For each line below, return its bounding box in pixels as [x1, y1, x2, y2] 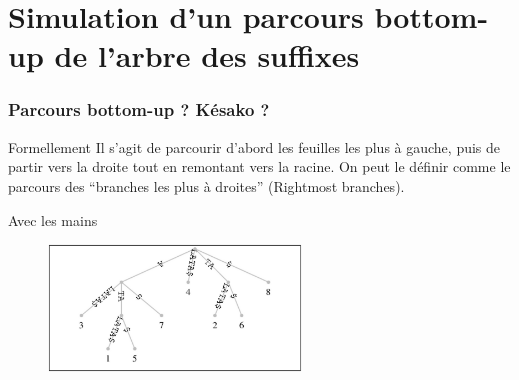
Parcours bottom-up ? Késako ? [8, 97, 270, 122]
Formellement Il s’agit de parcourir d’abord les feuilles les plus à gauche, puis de [8, 136, 501, 157]
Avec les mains [8, 209, 98, 230]
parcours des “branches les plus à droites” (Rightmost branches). [8, 175, 405, 196]
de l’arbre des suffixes [54, 35, 360, 76]
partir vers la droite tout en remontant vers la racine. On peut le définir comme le [8, 156, 511, 177]
